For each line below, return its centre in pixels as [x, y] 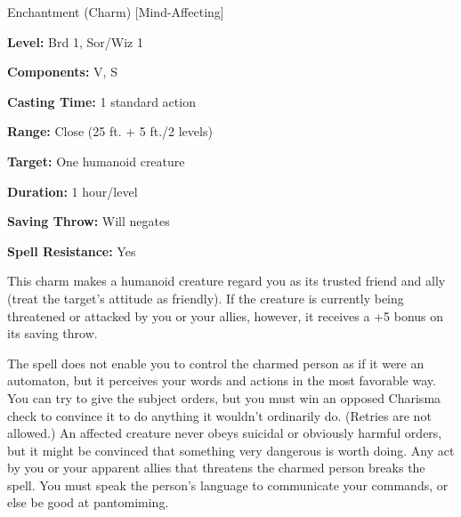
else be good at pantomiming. [88, 502]
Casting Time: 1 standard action [101, 101]
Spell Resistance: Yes [72, 250]
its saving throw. [53, 333]
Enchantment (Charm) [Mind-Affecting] [116, 12]
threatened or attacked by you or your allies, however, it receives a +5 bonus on [226, 315]
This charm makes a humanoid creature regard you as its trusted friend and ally [226, 281]
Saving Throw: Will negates [89, 221]
